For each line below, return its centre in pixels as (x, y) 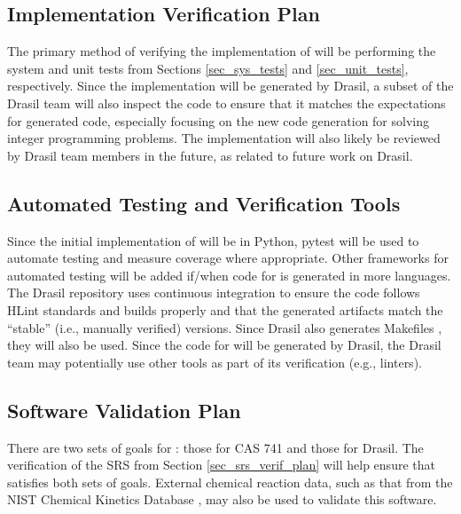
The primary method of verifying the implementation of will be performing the (222, 51)
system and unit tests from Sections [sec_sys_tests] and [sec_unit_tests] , (208, 68)
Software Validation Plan (124, 410)
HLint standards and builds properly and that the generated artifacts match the (225, 309)
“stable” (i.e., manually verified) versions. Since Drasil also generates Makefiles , (225, 327)
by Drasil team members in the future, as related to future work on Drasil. (210, 155)
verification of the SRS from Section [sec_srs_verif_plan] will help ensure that (221, 465)
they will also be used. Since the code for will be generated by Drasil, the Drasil (224, 345)
